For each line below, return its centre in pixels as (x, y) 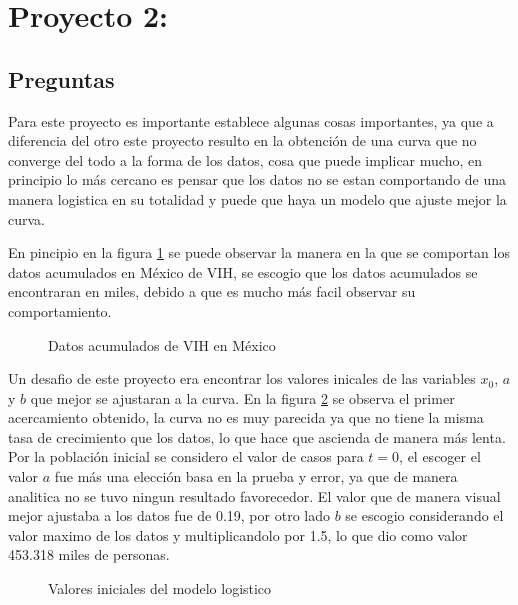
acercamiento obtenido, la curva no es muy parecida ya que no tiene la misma (246, 417)
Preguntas (61, 78)
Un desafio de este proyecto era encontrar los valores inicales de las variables (242, 378)
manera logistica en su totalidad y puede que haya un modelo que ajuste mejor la (257, 198)
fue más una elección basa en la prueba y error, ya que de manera (256, 476)
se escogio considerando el (424, 515)
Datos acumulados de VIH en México (162, 344)
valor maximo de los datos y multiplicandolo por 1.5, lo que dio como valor (238, 534)
